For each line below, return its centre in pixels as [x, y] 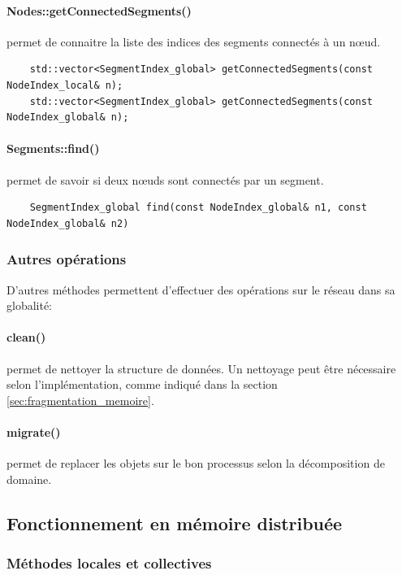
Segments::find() [53, 148]
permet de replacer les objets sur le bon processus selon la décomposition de [196, 463]
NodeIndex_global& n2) [68, 223]
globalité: [30, 305]
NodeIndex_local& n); [65, 85]
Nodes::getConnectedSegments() [99, 10]
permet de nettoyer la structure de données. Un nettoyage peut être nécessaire [201, 368]
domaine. [29, 479]
